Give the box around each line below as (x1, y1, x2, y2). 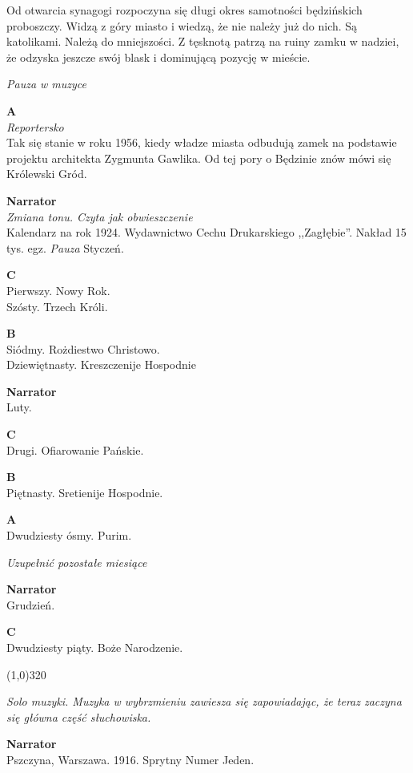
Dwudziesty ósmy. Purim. (6, 527, 132, 544)
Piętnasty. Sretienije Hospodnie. (6, 484, 163, 500)
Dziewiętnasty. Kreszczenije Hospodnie (6, 356, 196, 373)
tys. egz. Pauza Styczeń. (6, 239, 124, 256)
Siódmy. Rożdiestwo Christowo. (6, 340, 160, 357)
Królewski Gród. (6, 165, 87, 182)
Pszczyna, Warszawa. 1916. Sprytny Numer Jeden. (6, 751, 255, 767)
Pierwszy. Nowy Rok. (6, 281, 110, 298)
